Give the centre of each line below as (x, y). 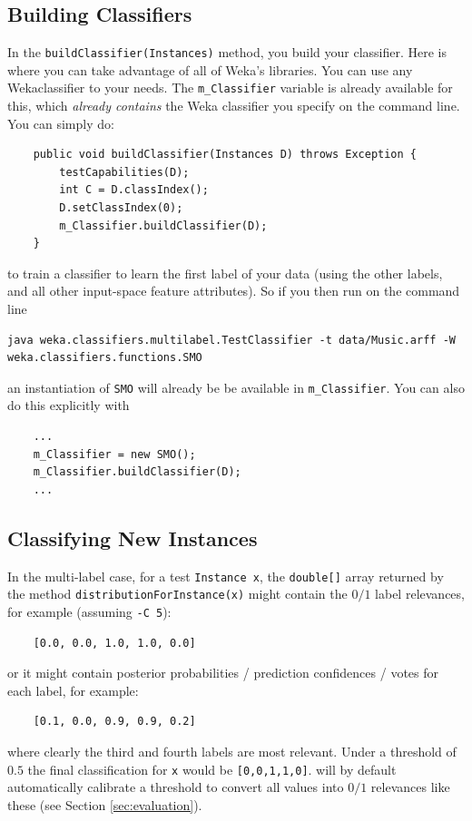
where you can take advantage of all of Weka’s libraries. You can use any (210, 69)
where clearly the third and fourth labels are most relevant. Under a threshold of (232, 751)
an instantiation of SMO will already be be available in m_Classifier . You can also (236, 387)
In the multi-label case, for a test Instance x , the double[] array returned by (226, 576)
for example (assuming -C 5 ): (89, 611)
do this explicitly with (69, 405)
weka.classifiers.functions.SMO (105, 358)
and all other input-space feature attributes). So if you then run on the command (234, 291)
